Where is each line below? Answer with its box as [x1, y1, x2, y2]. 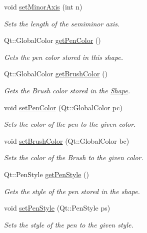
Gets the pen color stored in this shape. [4, 51, 123, 62]
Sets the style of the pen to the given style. [4, 219, 133, 230]
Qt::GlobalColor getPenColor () [4, 35, 101, 45]
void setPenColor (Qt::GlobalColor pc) [4, 102, 122, 112]
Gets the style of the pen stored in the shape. [4, 186, 140, 196]
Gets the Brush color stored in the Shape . [4, 85, 130, 95]
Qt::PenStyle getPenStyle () [4, 169, 89, 179]
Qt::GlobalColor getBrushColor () [4, 68, 108, 79]
